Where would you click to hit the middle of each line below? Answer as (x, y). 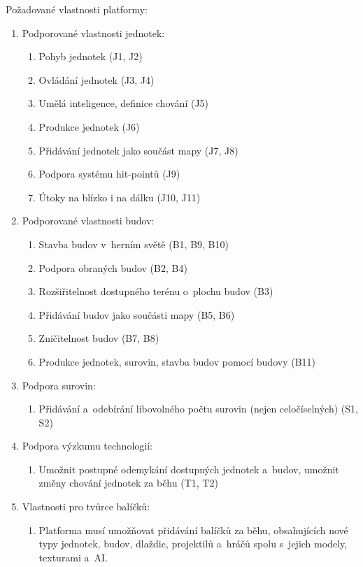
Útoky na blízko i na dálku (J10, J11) (120, 197)
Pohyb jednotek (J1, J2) (91, 56)
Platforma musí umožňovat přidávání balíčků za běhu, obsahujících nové (193, 530)
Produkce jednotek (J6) (89, 126)
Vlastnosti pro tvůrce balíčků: (86, 507)
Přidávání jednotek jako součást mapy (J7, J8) (138, 150)
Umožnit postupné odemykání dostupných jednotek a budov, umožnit (189, 469)
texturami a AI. (73, 557)
